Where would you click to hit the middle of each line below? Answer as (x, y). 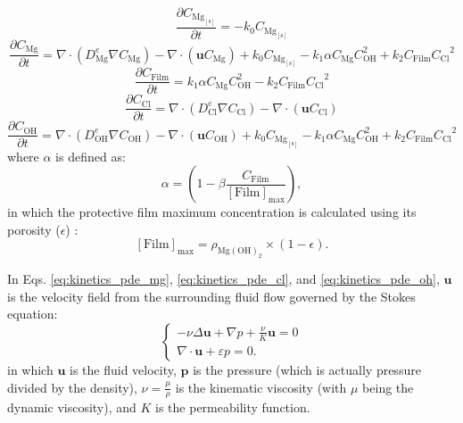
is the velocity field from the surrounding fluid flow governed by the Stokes (211, 296)
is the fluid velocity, (123, 369)
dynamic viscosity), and (72, 407)
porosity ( (34, 229)
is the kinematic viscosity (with (261, 387)
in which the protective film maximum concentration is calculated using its (212, 212)
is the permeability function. (233, 407)
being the (388, 387)
